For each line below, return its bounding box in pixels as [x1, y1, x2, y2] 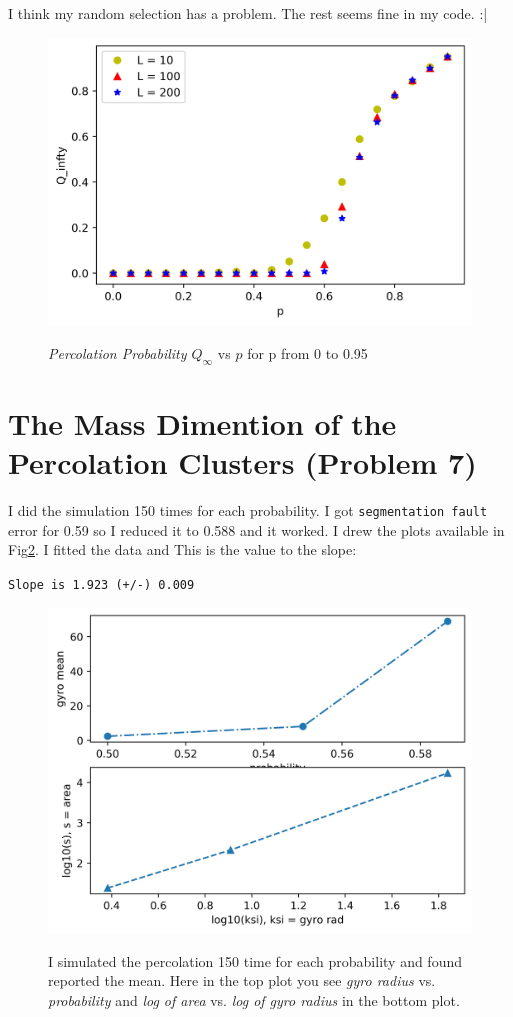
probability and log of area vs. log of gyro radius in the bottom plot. [48, 989, 460, 1010]
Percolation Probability [48, 342, 187, 363]
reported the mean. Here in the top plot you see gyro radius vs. [48, 970, 436, 991]
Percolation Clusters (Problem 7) [8, 442, 477, 483]
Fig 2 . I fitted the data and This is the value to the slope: [8, 539, 357, 560]
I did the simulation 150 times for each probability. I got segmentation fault [8, 500, 488, 521]
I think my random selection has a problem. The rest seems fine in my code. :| [8, 3, 488, 23]
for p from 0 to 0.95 [247, 342, 368, 363]
